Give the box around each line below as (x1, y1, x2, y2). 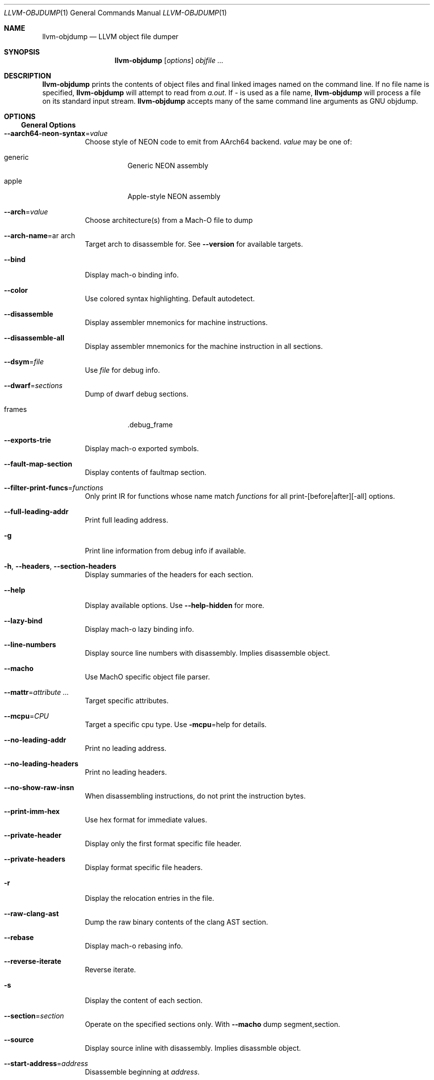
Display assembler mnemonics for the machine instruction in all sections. (85, 342, 323, 350)
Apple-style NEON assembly (127, 192, 220, 201)
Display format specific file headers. (85, 863, 203, 872)
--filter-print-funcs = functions (4, 483, 104, 492)
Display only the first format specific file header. (85, 839, 242, 848)
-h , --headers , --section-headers (4, 562, 116, 570)
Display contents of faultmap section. (85, 468, 207, 476)
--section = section (4, 1012, 64, 1020)
